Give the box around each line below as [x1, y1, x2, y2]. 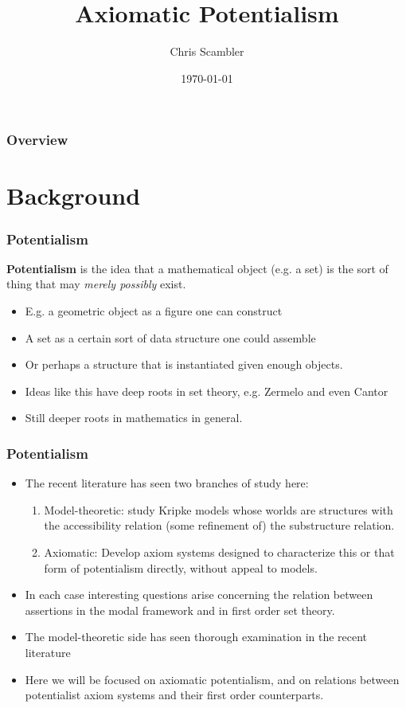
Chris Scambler [170, 43, 244, 60]
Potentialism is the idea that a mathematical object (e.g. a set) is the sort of [6, 260, 388, 276]
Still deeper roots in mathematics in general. [25, 409, 243, 426]
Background [6, 179, 141, 212]
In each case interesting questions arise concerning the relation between [25, 586, 373, 603]
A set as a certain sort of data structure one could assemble [25, 329, 316, 346]
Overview [6, 130, 68, 150]
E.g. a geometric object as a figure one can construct [25, 303, 283, 319]
